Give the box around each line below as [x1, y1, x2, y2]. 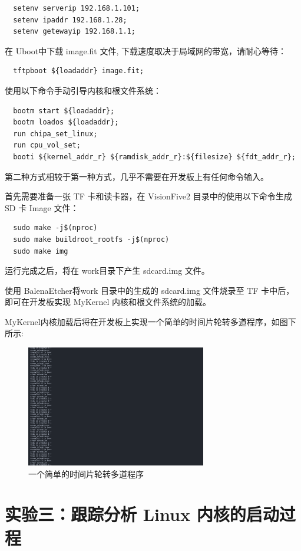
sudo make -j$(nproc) [13, 224, 98, 232]
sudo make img [13, 247, 68, 255]
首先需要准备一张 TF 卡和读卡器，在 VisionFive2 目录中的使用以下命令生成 [5, 190, 292, 202]
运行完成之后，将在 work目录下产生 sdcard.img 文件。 [5, 264, 210, 277]
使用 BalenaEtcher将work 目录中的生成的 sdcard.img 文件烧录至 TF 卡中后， [5, 284, 295, 296]
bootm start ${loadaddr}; [13, 106, 115, 115]
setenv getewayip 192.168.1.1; [13, 27, 135, 36]
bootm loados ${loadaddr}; [13, 118, 119, 127]
